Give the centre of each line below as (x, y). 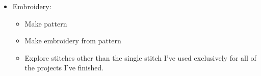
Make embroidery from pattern (73, 41)
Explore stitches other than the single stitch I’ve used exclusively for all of (140, 57)
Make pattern (46, 23)
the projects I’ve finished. (64, 68)
